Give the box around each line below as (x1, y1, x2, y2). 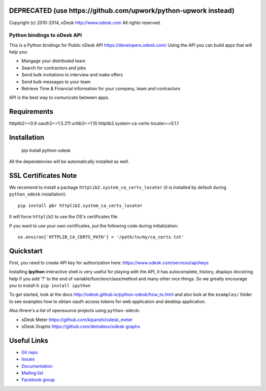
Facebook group (21, 377, 55, 383)
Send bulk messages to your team (21, 79, 91, 85)
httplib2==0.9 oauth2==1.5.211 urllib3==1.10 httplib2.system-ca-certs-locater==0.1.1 (9, 121, 179, 127)
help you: (9, 49, 28, 55)
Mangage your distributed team (21, 58, 86, 64)
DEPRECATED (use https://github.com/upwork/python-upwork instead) (9, 6, 235, 15)
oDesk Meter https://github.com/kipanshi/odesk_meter (21, 317, 133, 323)
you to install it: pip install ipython (9, 283, 91, 289)
